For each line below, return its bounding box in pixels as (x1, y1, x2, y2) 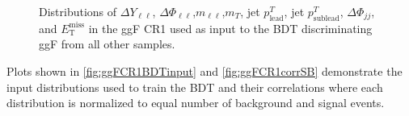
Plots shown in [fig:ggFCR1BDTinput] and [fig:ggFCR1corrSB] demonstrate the (6, 62, 403, 79)
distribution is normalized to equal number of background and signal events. (6, 94, 385, 111)
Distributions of (39, 3, 117, 19)
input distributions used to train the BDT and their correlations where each (6, 78, 383, 95)
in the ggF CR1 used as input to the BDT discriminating (88, 19, 373, 36)
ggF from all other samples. (39, 35, 175, 52)
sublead (313, 14, 339, 23)
